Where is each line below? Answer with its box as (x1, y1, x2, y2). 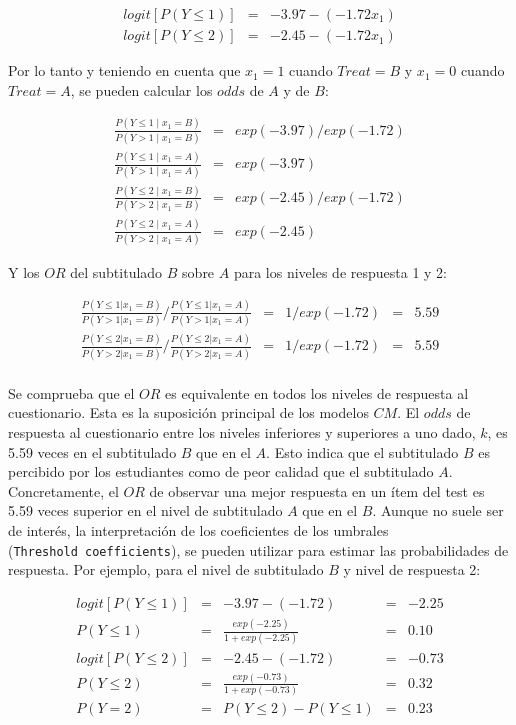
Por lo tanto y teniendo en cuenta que (8, 60, 241, 81)
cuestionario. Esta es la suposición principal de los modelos (8, 402, 369, 423)
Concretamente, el (8, 480, 119, 501)
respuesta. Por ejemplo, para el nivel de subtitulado (8, 559, 324, 580)
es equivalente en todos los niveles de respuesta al (165, 382, 469, 403)
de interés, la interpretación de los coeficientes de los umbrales (8, 519, 389, 540)
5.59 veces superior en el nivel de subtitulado (8, 500, 283, 521)
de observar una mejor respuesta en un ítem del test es (149, 480, 485, 501)
